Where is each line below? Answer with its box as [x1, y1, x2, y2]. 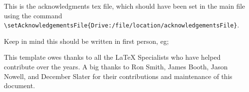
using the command [4, 10, 62, 20]
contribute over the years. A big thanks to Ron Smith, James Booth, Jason [4, 62, 228, 72]
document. [4, 80, 35, 91]
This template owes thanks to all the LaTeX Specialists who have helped [4, 52, 221, 62]
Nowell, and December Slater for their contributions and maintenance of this [4, 71, 232, 81]
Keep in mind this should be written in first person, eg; [4, 36, 169, 46]
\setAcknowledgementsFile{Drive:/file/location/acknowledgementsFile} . [4, 20, 239, 30]
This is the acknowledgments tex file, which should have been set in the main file [4, 1, 245, 11]
